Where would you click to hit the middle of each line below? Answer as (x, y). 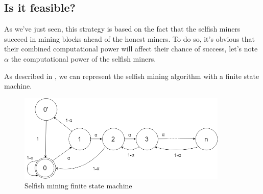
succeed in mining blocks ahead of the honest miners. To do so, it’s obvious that (129, 38)
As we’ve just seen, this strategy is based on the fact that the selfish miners (122, 29)
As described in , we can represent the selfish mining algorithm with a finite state (132, 76)
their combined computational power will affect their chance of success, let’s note (131, 49)
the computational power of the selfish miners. (83, 58)
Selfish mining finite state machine (78, 186)
